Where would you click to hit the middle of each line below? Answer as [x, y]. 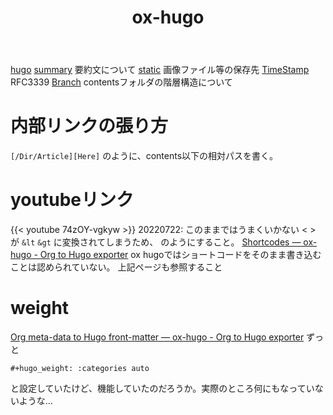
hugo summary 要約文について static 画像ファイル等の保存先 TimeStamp [160, 70]
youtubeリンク [72, 200]
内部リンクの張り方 [89, 126]
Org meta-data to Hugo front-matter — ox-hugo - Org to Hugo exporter [157, 337]
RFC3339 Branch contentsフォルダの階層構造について [121, 82]
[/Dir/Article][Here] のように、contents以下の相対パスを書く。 [144, 156]
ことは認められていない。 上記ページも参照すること [116, 267]
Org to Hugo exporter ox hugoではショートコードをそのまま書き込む [180, 255]
